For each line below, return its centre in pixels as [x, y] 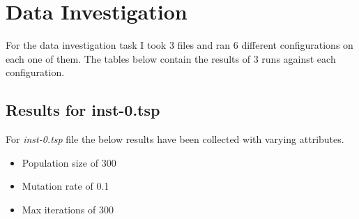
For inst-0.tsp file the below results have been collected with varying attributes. [175, 139]
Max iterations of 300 [68, 209]
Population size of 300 [69, 162]
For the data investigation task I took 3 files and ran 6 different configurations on [179, 45]
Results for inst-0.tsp [83, 110]
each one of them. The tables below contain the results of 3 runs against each [171, 58]
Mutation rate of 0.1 [66, 186]
